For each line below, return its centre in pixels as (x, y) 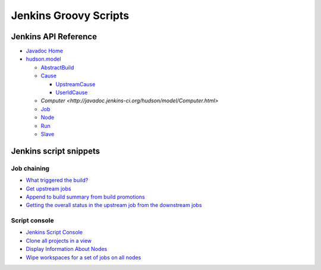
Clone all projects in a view (59, 240)
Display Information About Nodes (67, 249)
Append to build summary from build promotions (85, 197)
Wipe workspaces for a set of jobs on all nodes (84, 257)
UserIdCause (72, 93)
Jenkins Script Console (54, 233)
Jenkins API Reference (54, 37)
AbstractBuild (57, 67)
